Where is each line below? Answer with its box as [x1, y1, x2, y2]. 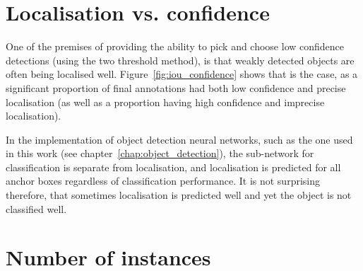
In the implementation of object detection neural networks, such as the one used [6, 132, 353, 146]
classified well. [6, 201, 67, 216]
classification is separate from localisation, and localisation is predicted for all [6, 159, 341, 174]
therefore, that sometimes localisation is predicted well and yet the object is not [6, 188, 352, 202]
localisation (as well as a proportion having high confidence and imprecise [6, 94, 325, 109]
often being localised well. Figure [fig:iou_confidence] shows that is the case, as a [6, 67, 358, 81]
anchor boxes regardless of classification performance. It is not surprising [6, 173, 321, 188]
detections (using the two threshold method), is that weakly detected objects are [6, 52, 355, 67]
